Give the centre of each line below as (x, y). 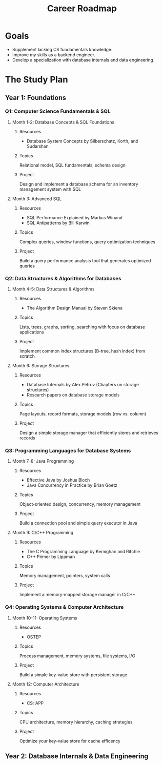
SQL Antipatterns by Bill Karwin (58, 223)
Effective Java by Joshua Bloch (58, 480)
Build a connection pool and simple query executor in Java (78, 523)
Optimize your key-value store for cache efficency (70, 741)
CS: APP (35, 703)
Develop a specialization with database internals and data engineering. (83, 60)
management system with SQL (50, 189)
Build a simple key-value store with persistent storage (73, 675)
